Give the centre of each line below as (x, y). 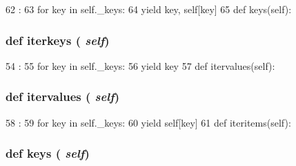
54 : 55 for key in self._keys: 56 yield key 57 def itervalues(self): (140, 65)
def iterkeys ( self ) (58, 40)
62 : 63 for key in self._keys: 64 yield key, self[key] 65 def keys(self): (149, 9)
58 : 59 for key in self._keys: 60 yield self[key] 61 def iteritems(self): (148, 122)
